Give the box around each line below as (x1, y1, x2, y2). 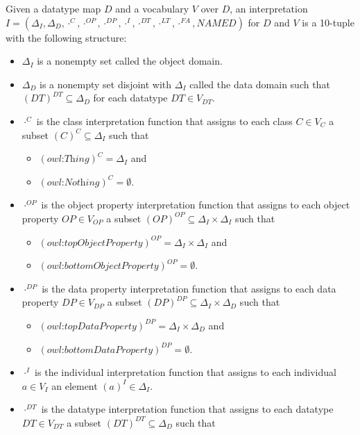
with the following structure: (6, 30, 127, 44)
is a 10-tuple (302, 15, 354, 29)
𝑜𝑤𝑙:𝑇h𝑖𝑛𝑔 (46, 154, 89, 165)
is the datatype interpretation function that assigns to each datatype (41, 402, 334, 416)
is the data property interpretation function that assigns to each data (42, 281, 336, 295)
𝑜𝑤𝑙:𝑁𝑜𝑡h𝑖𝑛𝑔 (46, 177, 100, 188)
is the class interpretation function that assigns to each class (36, 113, 293, 128)
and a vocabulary (115, 1, 189, 15)
